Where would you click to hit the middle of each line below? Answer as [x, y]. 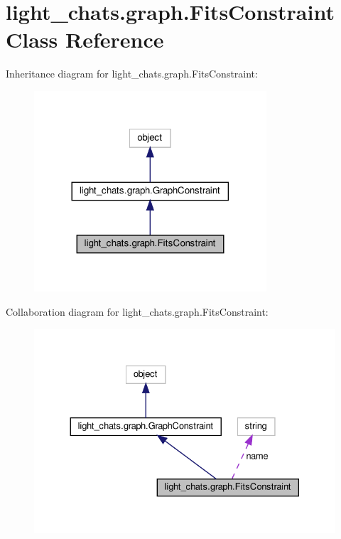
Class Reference [85, 39]
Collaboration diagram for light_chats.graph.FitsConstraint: [137, 312]
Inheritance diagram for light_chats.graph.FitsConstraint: [132, 74]
